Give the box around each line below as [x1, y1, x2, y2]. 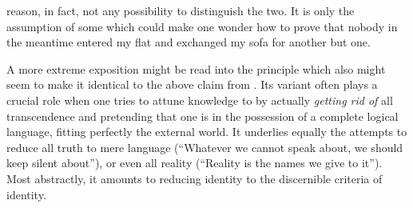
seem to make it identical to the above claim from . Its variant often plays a [6, 76, 378, 93]
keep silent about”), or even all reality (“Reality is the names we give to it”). [6, 154, 383, 171]
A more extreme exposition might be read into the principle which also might [6, 60, 386, 77]
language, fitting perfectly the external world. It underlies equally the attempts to [6, 123, 407, 140]
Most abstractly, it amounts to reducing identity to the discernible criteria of [6, 170, 383, 186]
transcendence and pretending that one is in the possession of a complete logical [6, 107, 399, 124]
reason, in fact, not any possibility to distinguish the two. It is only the [6, 2, 355, 18]
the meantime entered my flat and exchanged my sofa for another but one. [6, 34, 371, 50]
